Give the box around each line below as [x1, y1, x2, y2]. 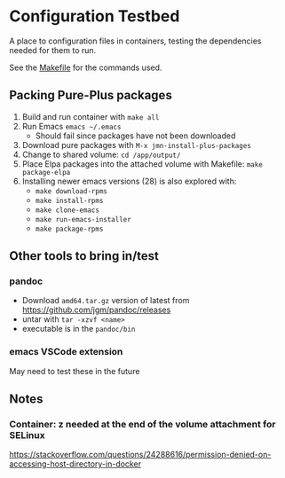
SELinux [9, 429, 46, 442]
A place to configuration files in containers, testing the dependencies [9, 35, 262, 46]
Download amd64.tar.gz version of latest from [21, 295, 190, 306]
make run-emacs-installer [35, 215, 131, 223]
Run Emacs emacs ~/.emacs [21, 121, 122, 131]
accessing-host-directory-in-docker [9, 458, 142, 469]
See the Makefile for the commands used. [9, 62, 162, 73]
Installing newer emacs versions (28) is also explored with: [21, 176, 237, 186]
